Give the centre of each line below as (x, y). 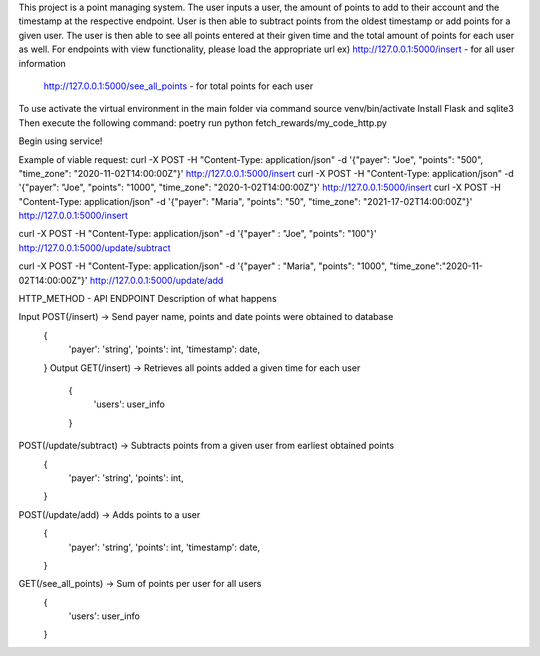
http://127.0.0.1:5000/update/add (156, 280)
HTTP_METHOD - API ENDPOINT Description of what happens (147, 299)
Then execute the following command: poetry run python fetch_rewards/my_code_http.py (202, 122)
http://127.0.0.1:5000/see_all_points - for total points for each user (178, 86)
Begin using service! (60, 141)
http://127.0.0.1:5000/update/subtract (94, 247)
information (42, 63)
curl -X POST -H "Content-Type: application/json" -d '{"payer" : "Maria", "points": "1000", (203, 266)
